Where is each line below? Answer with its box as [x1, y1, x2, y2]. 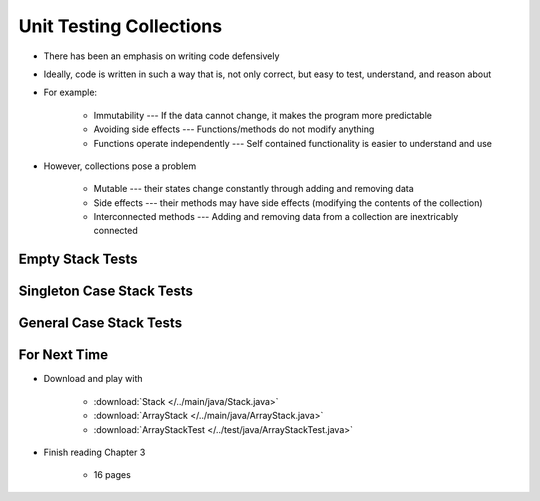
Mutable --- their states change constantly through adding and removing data [93, 183, 414, 195]
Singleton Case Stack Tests [18, 283, 194, 300]
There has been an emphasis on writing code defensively [43, 50, 280, 62]
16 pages [93, 469, 132, 481]
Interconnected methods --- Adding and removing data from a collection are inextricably [93, 211, 459, 223]
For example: [43, 86, 98, 99]
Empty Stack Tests [18, 251, 139, 268]
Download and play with [43, 373, 144, 385]
